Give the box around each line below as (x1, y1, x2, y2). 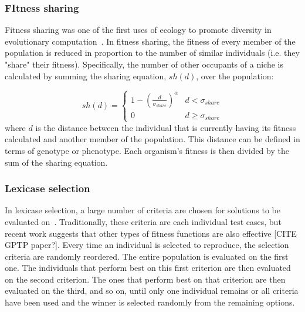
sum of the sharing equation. (5, 156, 108, 168)
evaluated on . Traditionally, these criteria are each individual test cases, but (5, 215, 282, 227)
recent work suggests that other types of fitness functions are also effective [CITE (5, 227, 297, 239)
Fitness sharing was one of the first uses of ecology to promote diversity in (5, 24, 272, 36)
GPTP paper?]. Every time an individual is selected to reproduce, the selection (5, 239, 289, 251)
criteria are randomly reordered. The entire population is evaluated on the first (5, 250, 289, 262)
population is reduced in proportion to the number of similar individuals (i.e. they (5, 46, 300, 59)
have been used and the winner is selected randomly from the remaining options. (5, 296, 295, 308)
